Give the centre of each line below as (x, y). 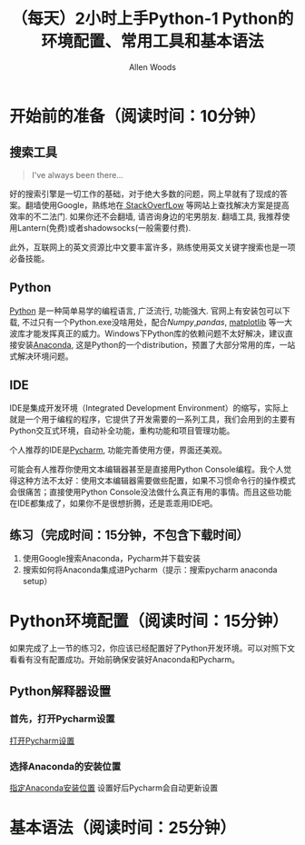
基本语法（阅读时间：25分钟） (123, 828)
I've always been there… (78, 174)
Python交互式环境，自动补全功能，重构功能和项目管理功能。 (122, 431)
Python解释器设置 (60, 691)
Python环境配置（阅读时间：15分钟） (149, 621)
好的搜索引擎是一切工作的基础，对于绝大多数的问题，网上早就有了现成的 (144, 194)
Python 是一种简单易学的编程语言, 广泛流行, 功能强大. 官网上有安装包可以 (146, 311)
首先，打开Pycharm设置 (62, 719)
